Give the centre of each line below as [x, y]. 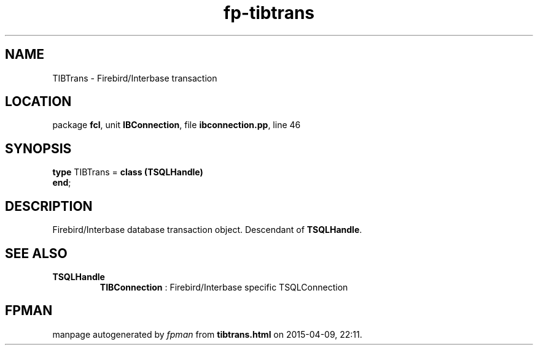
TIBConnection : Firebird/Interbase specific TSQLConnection [224, 287]
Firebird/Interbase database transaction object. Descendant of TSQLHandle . [207, 230]
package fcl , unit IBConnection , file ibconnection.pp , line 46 [177, 125]
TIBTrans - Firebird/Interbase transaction [135, 78]
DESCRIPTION [49, 206]
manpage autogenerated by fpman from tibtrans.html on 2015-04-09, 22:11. [207, 334]
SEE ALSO [36, 253]
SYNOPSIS [38, 148]
